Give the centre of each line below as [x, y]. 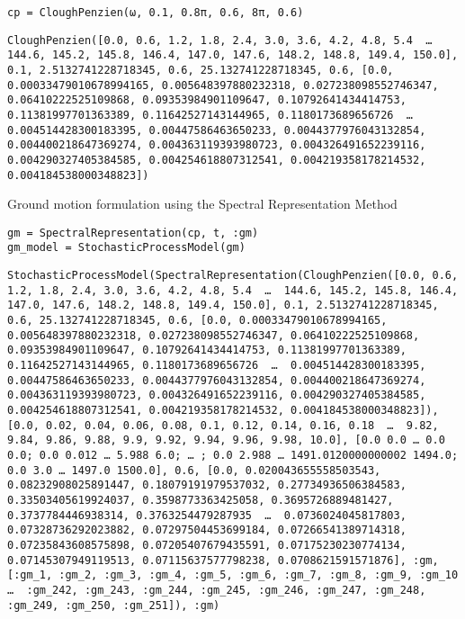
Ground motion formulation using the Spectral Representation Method [202, 204]
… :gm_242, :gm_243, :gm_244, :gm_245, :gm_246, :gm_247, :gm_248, [217, 590]
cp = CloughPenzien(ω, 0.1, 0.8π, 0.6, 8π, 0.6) [156, 13]
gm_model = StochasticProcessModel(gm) [126, 248]
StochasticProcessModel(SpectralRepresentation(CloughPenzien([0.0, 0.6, [233, 276]
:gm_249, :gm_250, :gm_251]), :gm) [114, 605]
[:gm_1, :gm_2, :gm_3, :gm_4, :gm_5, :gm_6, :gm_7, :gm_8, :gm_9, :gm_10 [233, 575]
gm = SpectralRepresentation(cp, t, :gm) [133, 233]
